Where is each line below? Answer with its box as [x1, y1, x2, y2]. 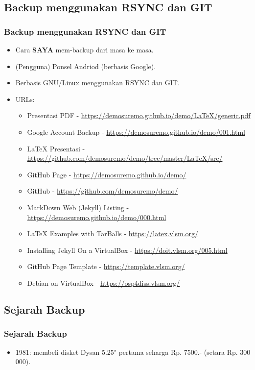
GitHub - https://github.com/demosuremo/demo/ [27, 186, 178, 196]
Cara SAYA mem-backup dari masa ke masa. [15, 45, 154, 54]
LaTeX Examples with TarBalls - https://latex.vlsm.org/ [27, 228, 199, 239]
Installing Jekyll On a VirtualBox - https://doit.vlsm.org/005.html [27, 245, 228, 255]
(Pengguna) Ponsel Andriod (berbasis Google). [15, 61, 156, 71]
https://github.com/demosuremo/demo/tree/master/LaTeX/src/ [27, 153, 223, 163]
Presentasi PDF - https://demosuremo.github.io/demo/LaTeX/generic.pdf [27, 110, 251, 121]
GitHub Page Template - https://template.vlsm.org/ [27, 261, 185, 271]
